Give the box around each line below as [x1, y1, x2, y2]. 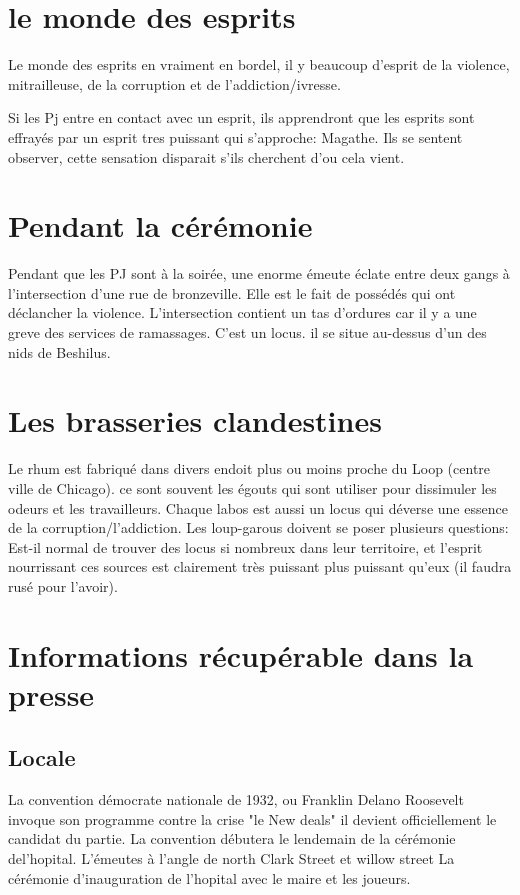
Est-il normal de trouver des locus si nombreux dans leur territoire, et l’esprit [8, 536, 483, 557]
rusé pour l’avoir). [8, 575, 118, 596]
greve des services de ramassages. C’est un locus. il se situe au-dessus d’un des [8, 322, 487, 342]
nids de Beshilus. [8, 341, 111, 362]
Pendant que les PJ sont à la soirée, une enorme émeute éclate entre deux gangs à [8, 263, 510, 284]
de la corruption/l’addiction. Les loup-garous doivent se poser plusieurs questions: [8, 517, 509, 538]
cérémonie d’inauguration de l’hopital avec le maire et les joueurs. [8, 867, 411, 888]
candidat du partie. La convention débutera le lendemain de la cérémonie [8, 828, 456, 849]
